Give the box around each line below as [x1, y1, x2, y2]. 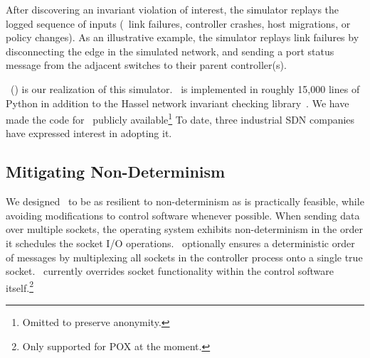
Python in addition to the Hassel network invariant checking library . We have [6, 95, 349, 110]
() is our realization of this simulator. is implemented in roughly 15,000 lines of [10, 81, 360, 96]
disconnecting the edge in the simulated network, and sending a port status [6, 43, 334, 58]
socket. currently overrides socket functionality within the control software [6, 264, 334, 278]
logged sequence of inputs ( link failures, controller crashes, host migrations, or [6, 16, 351, 31]
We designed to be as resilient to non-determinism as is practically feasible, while [6, 194, 364, 209]
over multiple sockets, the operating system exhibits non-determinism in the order [6, 222, 363, 237]
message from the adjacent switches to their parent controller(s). [6, 58, 287, 72]
